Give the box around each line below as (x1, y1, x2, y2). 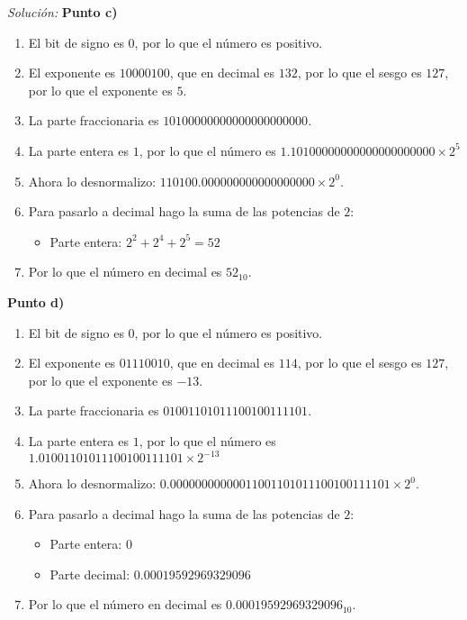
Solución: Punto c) (7, 3, 118, 21)
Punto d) (7, 292, 65, 311)
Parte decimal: (49, 564, 130, 583)
